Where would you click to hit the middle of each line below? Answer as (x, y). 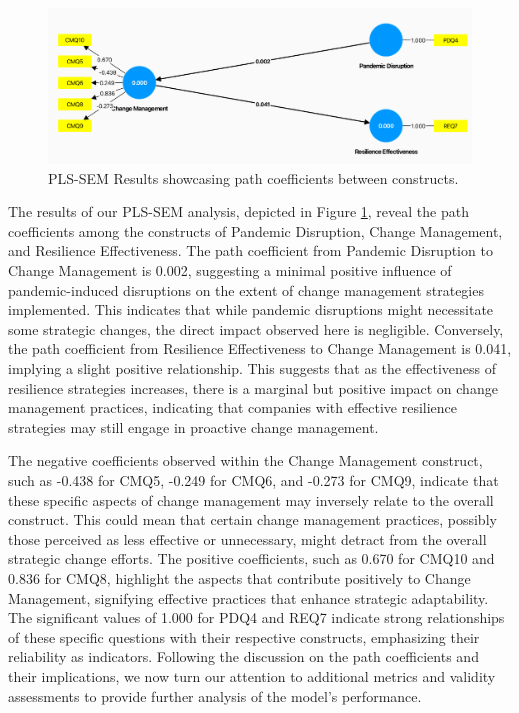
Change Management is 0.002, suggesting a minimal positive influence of (230, 270)
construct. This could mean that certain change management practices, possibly (252, 519)
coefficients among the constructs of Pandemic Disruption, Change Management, (255, 230)
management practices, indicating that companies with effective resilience (233, 407)
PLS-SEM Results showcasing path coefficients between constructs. (253, 177)
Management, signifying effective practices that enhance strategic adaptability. (248, 597)
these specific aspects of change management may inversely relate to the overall (251, 499)
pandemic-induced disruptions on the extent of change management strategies (246, 289)
